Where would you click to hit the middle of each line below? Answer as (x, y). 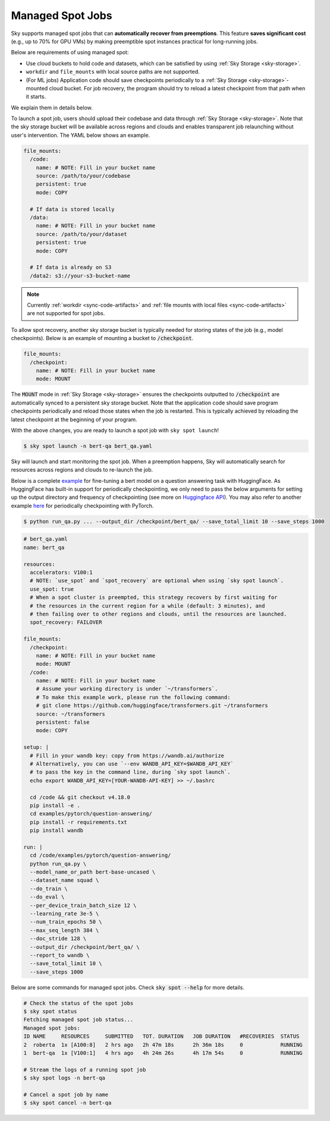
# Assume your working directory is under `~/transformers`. (127, 689)
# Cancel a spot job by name (66, 1095)
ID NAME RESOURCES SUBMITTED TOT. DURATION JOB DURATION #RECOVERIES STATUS (161, 1037)
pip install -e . (55, 805)
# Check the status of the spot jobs (78, 1003)
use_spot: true (52, 589)
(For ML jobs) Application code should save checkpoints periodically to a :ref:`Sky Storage (136, 80)
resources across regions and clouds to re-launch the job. (82, 470)
